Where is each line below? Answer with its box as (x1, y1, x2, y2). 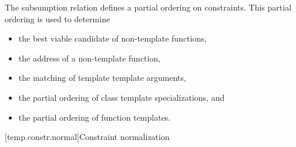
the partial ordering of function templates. (18, 111, 171, 123)
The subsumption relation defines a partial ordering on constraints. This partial (5, 1, 292, 13)
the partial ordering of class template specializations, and (18, 91, 225, 103)
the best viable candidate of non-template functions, (18, 32, 207, 45)
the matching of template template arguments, (18, 71, 186, 84)
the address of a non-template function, (18, 52, 161, 64)
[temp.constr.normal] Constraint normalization (5, 131, 170, 143)
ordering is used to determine (5, 12, 110, 25)
